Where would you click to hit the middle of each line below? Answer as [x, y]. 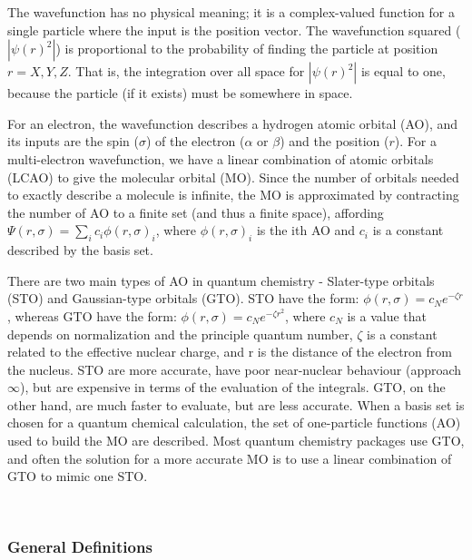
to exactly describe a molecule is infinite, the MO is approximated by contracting [233, 195]
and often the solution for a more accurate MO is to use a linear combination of [230, 458]
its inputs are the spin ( [73, 141]
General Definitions [80, 547]
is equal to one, [403, 71]
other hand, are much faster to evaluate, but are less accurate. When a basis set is [236, 404]
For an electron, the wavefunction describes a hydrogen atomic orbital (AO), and [233, 123]
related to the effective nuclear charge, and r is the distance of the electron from [230, 352]
